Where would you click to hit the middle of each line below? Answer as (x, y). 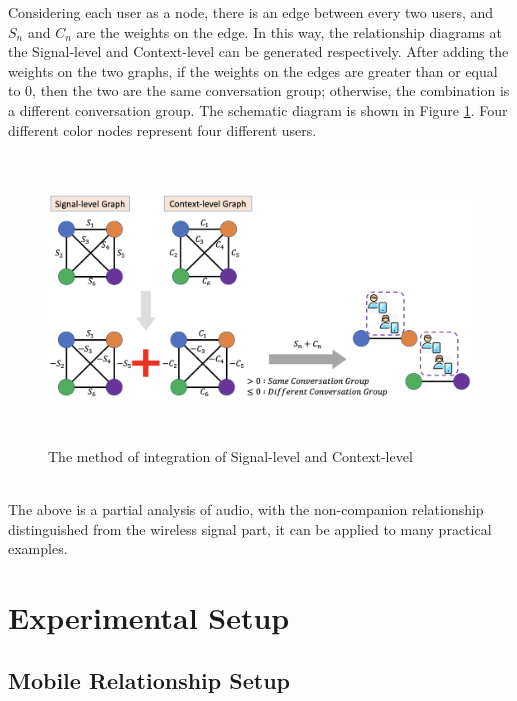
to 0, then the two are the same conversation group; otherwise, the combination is (259, 90)
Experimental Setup (149, 616)
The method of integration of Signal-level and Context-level (230, 455)
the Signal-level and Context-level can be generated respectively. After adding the (258, 51)
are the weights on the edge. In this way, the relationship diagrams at (289, 31)
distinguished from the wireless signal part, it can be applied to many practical (250, 528)
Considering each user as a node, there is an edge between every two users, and (251, 12)
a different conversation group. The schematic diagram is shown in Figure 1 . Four (258, 109)
